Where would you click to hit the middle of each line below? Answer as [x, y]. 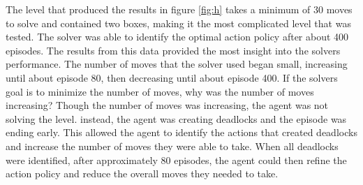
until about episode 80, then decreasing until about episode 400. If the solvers [172, 77]
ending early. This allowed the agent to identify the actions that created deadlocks [181, 132]
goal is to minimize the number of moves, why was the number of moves [160, 91]
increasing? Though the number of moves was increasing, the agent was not [167, 105]
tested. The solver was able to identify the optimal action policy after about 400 [177, 37]
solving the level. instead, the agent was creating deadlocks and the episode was [176, 118]
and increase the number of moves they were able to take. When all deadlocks [172, 146]
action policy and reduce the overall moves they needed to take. [142, 173]
